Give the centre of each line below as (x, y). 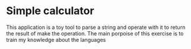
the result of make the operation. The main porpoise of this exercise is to (95, 33)
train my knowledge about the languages (56, 40)
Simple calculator (50, 11)
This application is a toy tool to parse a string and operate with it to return (96, 27)
